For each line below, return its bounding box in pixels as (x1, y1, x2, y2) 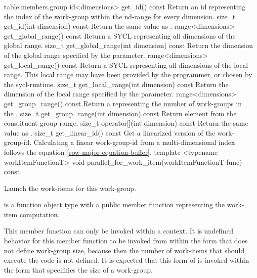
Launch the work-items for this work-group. (4, 183, 136, 193)
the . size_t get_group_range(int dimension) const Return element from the (4, 108, 237, 118)
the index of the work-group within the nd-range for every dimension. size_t (4, 11, 236, 21)
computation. (19, 209, 60, 219)
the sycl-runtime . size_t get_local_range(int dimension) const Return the (4, 79, 229, 89)
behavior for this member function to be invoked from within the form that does (4, 235, 248, 246)
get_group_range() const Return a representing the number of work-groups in (4, 98, 242, 108)
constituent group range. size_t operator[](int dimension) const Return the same (4, 118, 248, 128)
